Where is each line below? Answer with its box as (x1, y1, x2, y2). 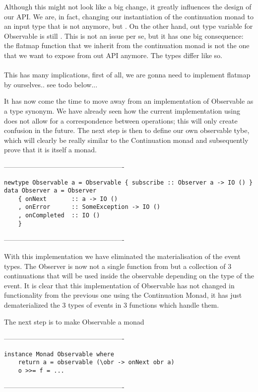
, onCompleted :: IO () (18, 212, 100, 219)
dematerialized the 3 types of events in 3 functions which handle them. (4, 300, 219, 310)
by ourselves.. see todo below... (4, 79, 98, 89)
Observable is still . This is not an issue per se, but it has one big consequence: (4, 30, 244, 41)
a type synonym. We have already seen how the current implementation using (4, 105, 240, 116)
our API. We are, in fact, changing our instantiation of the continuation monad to (4, 11, 254, 21)
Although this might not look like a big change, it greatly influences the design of (4, 1, 252, 11)
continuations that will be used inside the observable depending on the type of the (4, 270, 254, 281)
